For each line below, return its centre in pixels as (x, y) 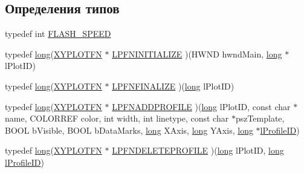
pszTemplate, (260, 118)
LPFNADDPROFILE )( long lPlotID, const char (201, 106)
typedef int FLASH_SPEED (58, 34)
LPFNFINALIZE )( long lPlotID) (173, 86)
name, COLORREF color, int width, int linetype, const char (117, 118)
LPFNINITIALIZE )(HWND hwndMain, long (197, 54)
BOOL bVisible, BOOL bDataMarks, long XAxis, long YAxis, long (129, 130)
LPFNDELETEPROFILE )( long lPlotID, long (198, 150)
